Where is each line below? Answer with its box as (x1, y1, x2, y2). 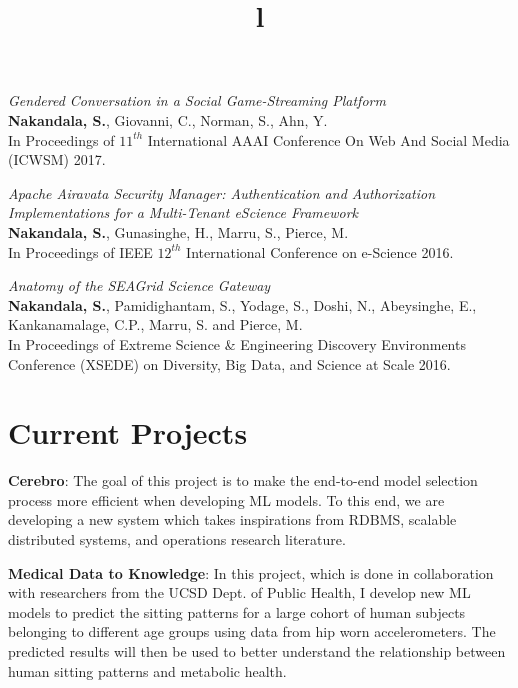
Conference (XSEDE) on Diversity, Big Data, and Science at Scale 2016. (8, 353, 451, 374)
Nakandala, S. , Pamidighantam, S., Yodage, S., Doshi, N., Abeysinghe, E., (8, 294, 477, 315)
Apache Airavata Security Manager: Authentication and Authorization (8, 182, 436, 203)
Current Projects (8, 412, 248, 453)
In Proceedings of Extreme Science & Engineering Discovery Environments (8, 333, 466, 354)
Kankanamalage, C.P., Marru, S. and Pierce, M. (8, 314, 303, 335)
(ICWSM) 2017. (8, 149, 106, 170)
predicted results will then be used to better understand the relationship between (8, 640, 506, 661)
